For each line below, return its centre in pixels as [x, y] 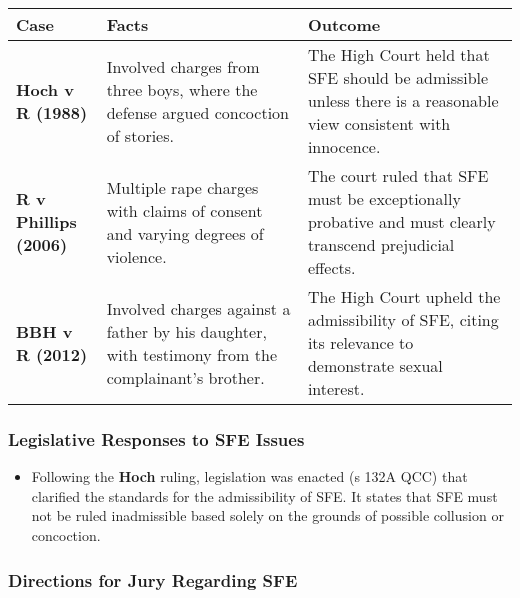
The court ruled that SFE [398, 175]
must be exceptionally [384, 198]
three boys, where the [182, 89]
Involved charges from [183, 66]
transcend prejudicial [381, 244]
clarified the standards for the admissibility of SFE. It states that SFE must [264, 495]
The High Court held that [398, 54]
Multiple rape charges [182, 187]
